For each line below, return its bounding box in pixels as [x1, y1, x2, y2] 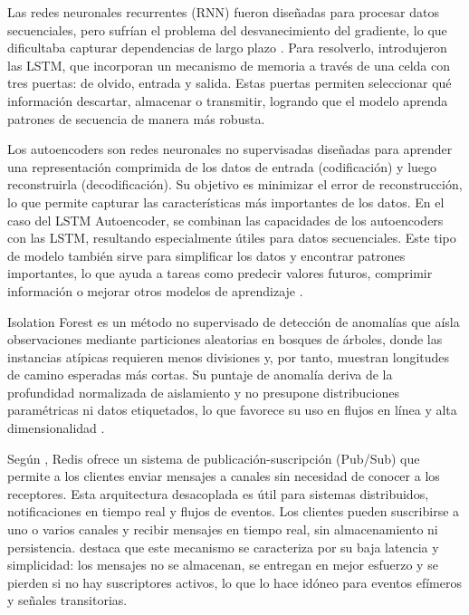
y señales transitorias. [7, 591, 128, 610]
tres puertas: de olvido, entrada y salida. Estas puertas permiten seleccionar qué [7, 73, 452, 92]
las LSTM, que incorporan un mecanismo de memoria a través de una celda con [7, 55, 450, 74]
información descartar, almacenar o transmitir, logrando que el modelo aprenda [7, 91, 448, 110]
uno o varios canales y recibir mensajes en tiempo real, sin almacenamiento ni [7, 520, 438, 539]
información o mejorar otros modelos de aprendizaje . [7, 281, 303, 300]
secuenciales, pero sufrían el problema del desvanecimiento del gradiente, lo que [7, 20, 447, 39]
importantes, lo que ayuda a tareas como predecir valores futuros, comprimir [7, 264, 433, 283]
